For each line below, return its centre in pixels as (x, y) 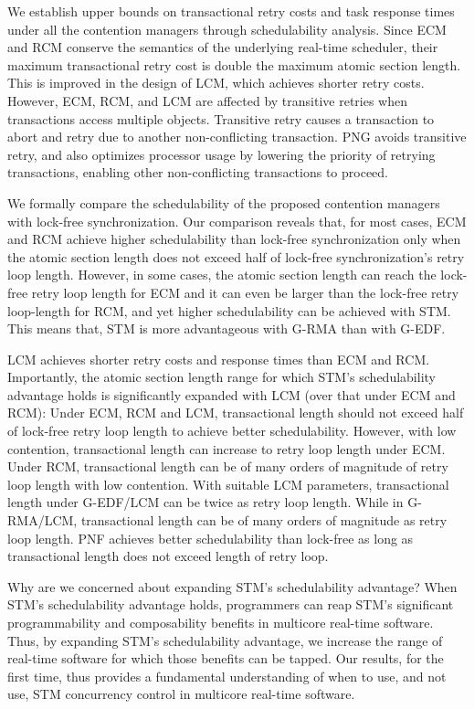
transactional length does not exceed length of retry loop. (168, 556)
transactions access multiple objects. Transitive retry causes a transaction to (221, 118)
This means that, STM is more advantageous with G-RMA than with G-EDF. (226, 328)
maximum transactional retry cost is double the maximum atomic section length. (234, 64)
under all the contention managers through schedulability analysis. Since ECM (227, 29)
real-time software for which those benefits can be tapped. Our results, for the (226, 658)
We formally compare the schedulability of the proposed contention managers (224, 202)
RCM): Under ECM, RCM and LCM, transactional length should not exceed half (236, 413)
